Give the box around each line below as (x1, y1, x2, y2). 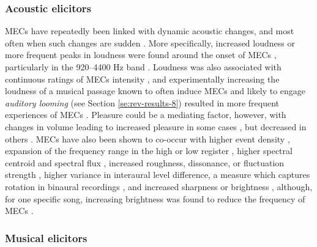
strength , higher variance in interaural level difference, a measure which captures (5, 168, 310, 181)
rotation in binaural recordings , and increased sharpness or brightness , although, (5, 180, 313, 193)
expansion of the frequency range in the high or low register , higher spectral (5, 144, 293, 157)
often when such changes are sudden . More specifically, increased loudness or (5, 36, 295, 49)
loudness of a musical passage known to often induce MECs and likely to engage (5, 84, 306, 97)
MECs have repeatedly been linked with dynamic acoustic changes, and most (5, 24, 294, 37)
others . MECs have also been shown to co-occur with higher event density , (5, 132, 290, 145)
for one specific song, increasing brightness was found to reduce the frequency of (5, 192, 305, 205)
